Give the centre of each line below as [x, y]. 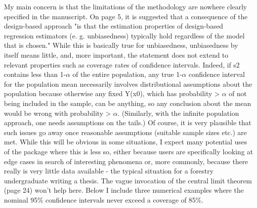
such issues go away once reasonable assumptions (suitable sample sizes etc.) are [126, 132]
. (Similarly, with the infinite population [178, 113]
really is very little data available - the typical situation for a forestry [109, 171]
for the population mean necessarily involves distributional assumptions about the [128, 84]
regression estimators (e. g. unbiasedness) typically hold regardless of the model [124, 35]
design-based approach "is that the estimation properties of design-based [114, 26]
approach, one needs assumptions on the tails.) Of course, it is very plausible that [128, 122]
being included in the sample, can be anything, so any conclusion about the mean [128, 103]
